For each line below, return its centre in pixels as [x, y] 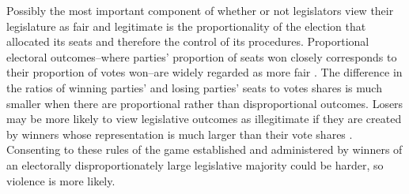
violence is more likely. [61, 180]
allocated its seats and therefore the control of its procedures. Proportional [188, 41]
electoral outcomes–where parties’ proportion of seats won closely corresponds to [202, 56]
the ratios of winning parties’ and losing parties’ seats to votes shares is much [194, 87]
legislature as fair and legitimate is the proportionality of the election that [186, 26]
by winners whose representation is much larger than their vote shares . [180, 134]
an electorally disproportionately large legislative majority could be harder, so [195, 164]
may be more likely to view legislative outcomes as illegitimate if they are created [204, 119]
